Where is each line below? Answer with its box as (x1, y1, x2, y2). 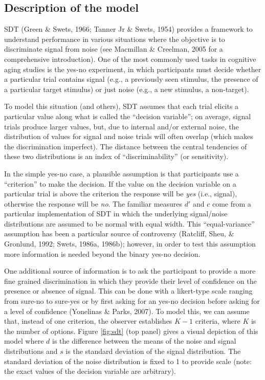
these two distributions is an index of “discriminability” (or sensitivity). (4, 151, 229, 162)
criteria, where (195, 316, 240, 326)
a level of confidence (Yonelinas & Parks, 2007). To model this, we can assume (4, 305, 250, 316)
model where (4, 336, 44, 346)
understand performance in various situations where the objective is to (4, 33, 225, 44)
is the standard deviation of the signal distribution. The (65, 346, 241, 356)
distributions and (4, 346, 58, 356)
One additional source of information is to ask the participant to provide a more (4, 265, 256, 276)
